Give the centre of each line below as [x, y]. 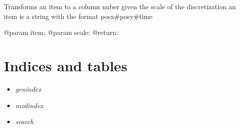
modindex [29, 105]
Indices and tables [66, 65]
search [25, 121]
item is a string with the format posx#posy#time [78, 16]
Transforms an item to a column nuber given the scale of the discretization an [120, 6]
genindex [28, 88]
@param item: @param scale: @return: [61, 32]
